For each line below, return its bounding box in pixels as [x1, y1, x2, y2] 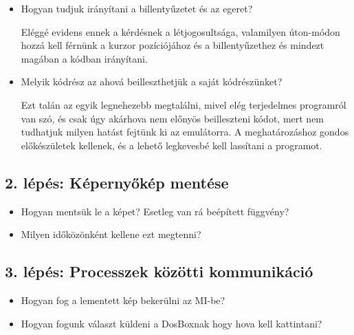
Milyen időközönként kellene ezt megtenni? [21, 227, 201, 241]
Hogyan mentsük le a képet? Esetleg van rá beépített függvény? [21, 204, 289, 218]
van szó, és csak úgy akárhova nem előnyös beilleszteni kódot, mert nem [21, 111, 324, 125]
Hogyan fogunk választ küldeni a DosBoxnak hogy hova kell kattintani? [21, 316, 322, 330]
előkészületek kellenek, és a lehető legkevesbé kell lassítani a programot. [21, 138, 322, 152]
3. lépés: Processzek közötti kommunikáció [5, 261, 313, 282]
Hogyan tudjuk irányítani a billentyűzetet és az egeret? [21, 1, 253, 15]
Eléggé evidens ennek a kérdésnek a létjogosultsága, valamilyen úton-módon [21, 24, 340, 39]
